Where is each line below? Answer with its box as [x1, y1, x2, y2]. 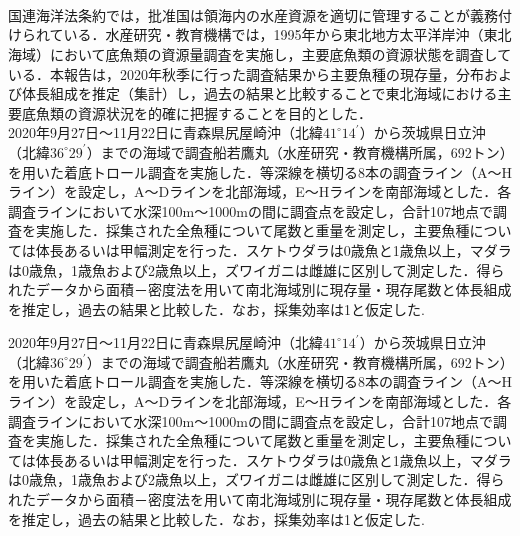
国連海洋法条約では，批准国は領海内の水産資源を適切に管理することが [8, 4, 470, 25]
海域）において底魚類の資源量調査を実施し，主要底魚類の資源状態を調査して [8, 43, 512, 64]
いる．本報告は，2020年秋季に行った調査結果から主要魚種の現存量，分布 [8, 63, 484, 84]
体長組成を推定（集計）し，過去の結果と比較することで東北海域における [21, 83, 498, 104]
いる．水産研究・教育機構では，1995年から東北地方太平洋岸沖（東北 [63, 24, 512, 45]
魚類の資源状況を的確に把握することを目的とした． [35, 102, 372, 123]
